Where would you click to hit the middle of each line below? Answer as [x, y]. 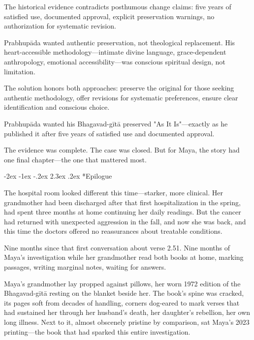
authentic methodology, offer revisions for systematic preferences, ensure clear [121, 97]
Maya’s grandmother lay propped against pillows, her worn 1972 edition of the [122, 283]
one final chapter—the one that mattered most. [75, 159]
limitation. [20, 71]
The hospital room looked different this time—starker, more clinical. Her [113, 192]
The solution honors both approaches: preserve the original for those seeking [119, 88]
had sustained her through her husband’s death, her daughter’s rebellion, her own [127, 312]
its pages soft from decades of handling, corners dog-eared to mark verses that [122, 302]
